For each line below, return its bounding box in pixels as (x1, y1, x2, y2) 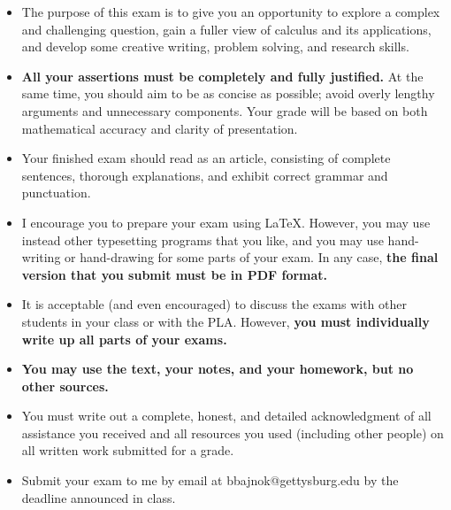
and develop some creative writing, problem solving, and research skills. (21, 37, 409, 56)
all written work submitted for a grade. (21, 441, 234, 460)
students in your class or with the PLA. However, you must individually (21, 312, 430, 330)
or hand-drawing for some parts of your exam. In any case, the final (65, 248, 439, 267)
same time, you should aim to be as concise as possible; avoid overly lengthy (21, 84, 435, 103)
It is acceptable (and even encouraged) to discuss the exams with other (21, 295, 407, 313)
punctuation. (21, 183, 91, 202)
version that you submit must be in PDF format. (21, 265, 328, 283)
